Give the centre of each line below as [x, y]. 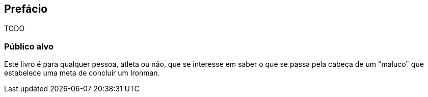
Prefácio [26, 9]
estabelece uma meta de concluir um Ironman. [82, 73]
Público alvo [29, 46]
